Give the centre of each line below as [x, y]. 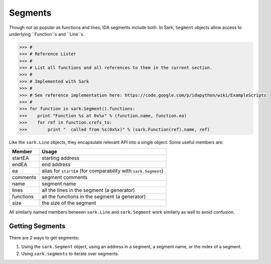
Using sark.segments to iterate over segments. [70, 253]
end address [56, 164]
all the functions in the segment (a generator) [94, 196]
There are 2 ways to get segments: [44, 238]
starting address [61, 158]
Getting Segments [37, 226]
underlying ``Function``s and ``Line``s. [47, 34]
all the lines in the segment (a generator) [88, 190]
